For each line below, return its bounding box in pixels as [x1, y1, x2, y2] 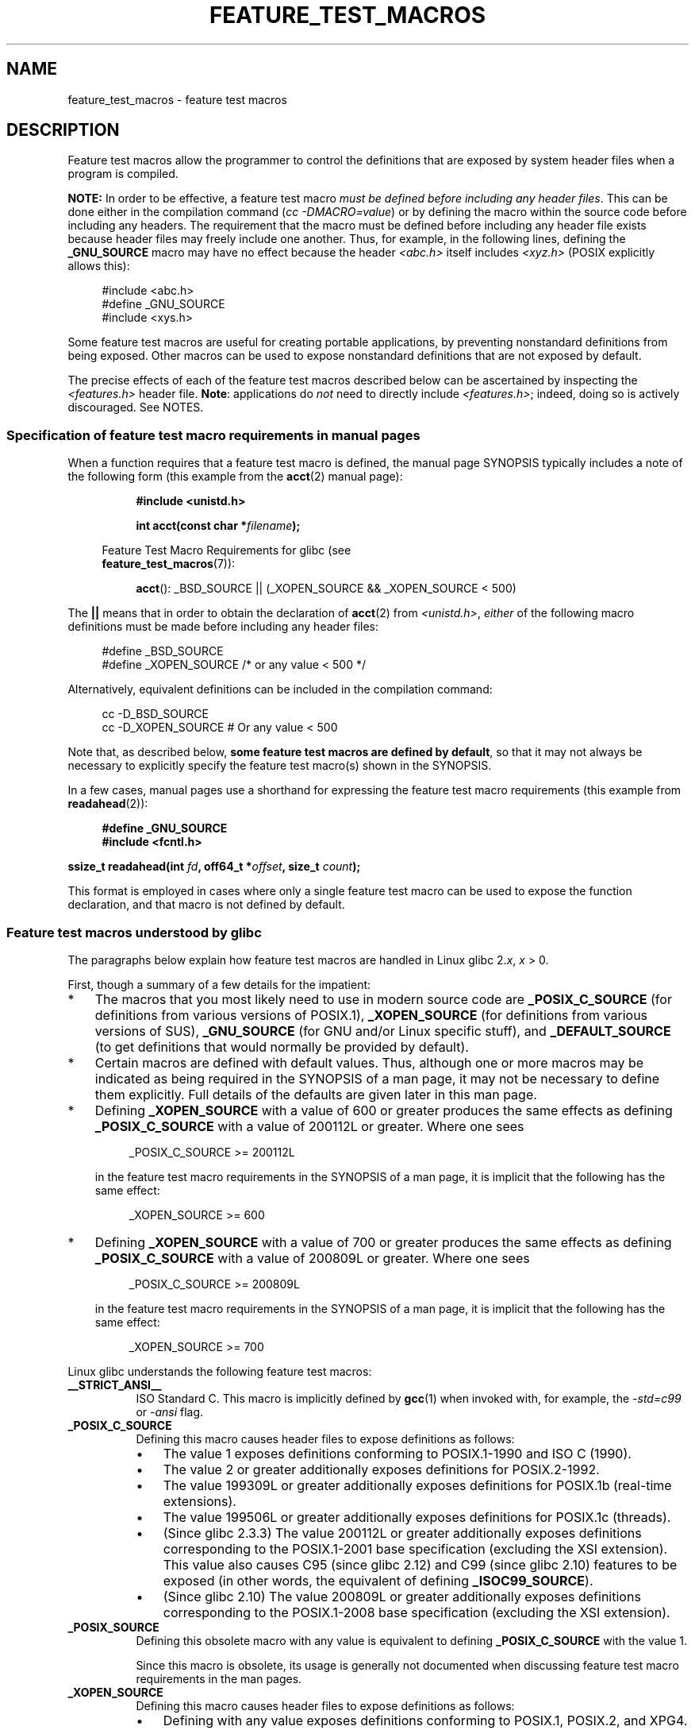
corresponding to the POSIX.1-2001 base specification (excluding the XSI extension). [163, 1540, 668, 1557]
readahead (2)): [67, 797, 148, 811]
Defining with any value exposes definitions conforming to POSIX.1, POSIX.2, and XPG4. [163, 1712, 688, 1728]
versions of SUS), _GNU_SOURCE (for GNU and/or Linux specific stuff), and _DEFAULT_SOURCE [94, 1022, 671, 1039]
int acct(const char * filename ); [136, 519, 301, 533]
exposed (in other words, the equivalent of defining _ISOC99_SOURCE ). [163, 1572, 593, 1589]
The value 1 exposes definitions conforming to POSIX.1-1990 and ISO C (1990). [163, 1445, 632, 1462]
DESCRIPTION [6, 120, 120, 141]
